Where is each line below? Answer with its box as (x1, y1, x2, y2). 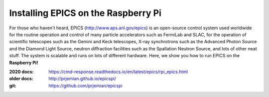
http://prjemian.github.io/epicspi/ (48, 76, 117, 82)
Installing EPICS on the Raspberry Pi (9, 7, 161, 18)
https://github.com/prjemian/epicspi (48, 83, 123, 89)
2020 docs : (9, 69, 34, 75)
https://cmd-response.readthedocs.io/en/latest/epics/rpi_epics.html (48, 69, 188, 75)
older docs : (9, 76, 33, 82)
